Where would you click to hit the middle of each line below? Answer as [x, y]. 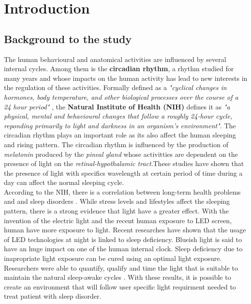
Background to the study [68, 38]
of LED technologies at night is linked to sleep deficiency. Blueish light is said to [123, 239]
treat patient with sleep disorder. [53, 296]
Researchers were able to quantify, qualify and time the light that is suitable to [121, 267]
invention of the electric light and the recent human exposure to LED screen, [118, 220]
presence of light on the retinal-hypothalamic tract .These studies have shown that [124, 163]
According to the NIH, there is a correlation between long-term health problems [122, 191]
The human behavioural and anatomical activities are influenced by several [115, 59]
